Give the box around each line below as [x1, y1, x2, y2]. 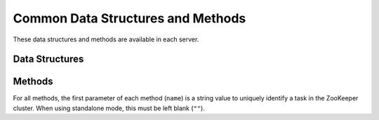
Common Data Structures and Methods [13, 11, 246, 26]
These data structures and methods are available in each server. [13, 35, 199, 44]
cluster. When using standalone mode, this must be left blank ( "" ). [13, 104, 205, 112]
